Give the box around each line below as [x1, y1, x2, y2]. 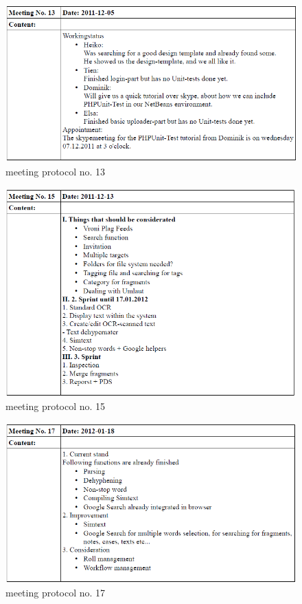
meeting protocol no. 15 [5, 399, 106, 413]
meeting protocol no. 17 [5, 585, 106, 600]
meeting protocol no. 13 [5, 164, 106, 179]
